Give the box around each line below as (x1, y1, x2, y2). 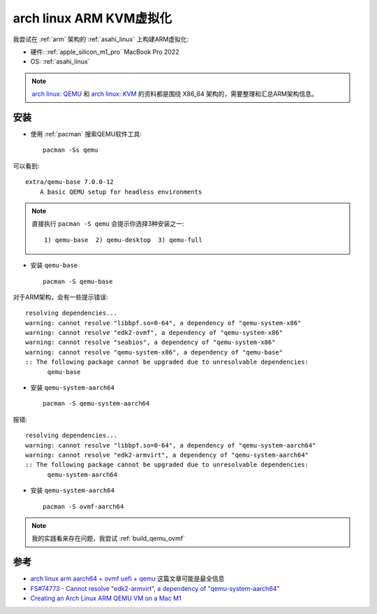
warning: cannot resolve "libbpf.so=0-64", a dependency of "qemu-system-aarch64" (25, 441, 316, 449)
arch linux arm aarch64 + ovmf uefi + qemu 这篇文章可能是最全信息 (30, 574, 225, 583)
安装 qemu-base (30, 261, 78, 269)
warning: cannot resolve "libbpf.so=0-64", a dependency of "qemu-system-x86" (25, 319, 302, 327)
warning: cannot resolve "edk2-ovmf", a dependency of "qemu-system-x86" (25, 329, 283, 337)
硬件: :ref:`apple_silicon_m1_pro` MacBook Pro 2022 (30, 48, 179, 56)
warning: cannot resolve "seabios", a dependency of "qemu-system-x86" (25, 338, 276, 346)
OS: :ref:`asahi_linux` (30, 57, 90, 66)
